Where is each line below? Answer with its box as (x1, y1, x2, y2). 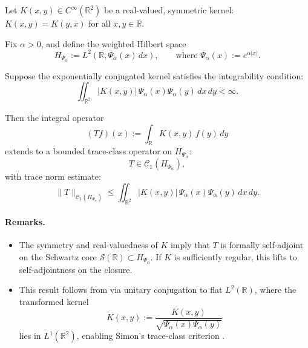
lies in (19, 329, 41, 342)
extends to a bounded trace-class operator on (5, 145, 172, 157)
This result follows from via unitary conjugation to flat (19, 283, 223, 296)
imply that (170, 238, 210, 251)
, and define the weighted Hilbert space (41, 37, 186, 50)
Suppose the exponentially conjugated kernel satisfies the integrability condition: (5, 69, 304, 82)
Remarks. (5, 215, 45, 228)
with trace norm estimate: (5, 170, 101, 183)
